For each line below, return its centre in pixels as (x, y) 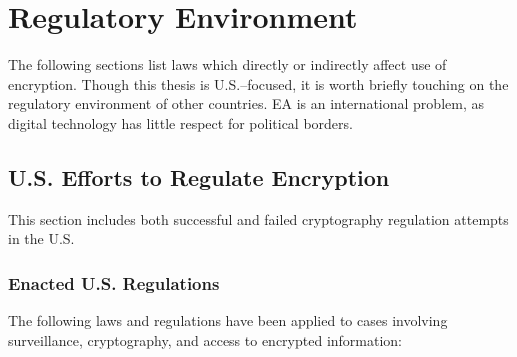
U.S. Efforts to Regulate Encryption (199, 176)
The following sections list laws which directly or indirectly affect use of (227, 64)
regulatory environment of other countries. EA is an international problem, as (246, 103)
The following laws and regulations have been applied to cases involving (228, 320)
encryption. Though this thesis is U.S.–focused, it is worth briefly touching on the (258, 83)
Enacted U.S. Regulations (114, 282)
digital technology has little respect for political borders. (180, 122)
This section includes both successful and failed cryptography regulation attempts (258, 218)
